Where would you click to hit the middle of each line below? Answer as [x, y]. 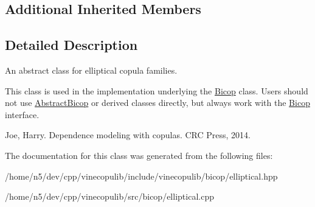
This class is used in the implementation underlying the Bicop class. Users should [157, 90]
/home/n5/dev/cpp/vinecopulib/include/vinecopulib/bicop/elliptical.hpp [141, 176]
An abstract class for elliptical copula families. [91, 70]
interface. [22, 114]
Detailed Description [71, 45]
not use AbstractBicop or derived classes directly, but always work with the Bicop [157, 103]
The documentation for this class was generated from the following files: [139, 155]
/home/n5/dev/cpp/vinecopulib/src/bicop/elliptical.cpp [109, 196]
